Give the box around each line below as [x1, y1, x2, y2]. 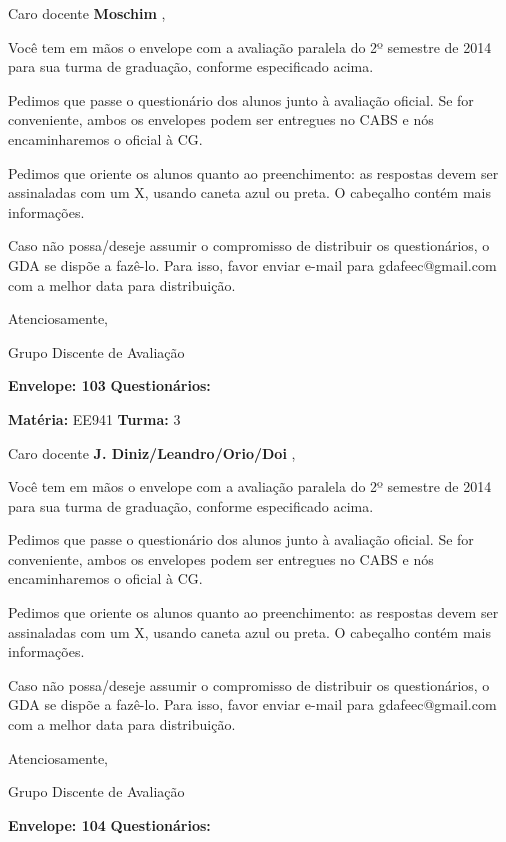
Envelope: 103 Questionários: [8, 375, 211, 396]
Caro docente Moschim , [8, 3, 166, 23]
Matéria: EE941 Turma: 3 [8, 408, 181, 429]
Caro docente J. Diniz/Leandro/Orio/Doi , [8, 442, 296, 463]
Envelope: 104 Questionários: [8, 814, 211, 835]
